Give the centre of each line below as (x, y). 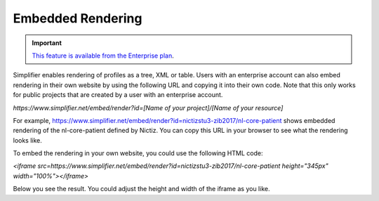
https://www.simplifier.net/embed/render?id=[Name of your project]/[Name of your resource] (148, 108)
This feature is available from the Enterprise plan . (103, 56)
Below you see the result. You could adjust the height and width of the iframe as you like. (141, 189)
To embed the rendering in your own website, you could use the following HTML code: (138, 153)
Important (47, 43)
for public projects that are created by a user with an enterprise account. (118, 95)
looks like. (27, 140)
